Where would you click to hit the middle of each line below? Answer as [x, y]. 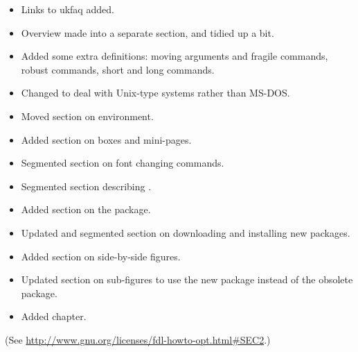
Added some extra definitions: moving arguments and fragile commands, [174, 56]
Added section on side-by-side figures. [101, 256]
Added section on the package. [86, 209]
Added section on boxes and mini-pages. [106, 139]
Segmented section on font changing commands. [123, 163]
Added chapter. [54, 316]
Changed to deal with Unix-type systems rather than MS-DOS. [155, 93]
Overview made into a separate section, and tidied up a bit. [147, 32]
